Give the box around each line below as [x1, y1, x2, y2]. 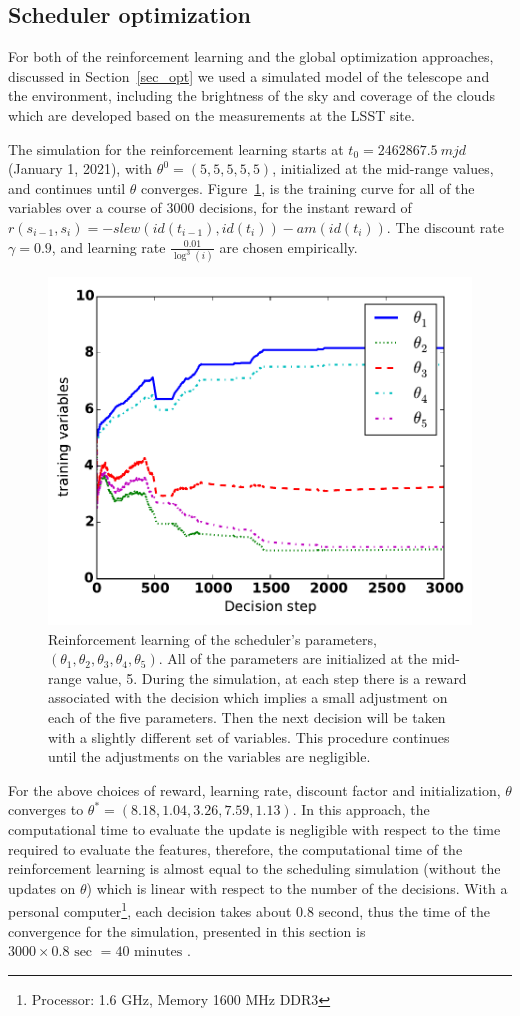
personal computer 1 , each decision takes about [8, 898, 292, 921]
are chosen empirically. [219, 236, 358, 257]
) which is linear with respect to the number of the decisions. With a [86, 877, 508, 898]
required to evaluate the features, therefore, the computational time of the [8, 838, 463, 859]
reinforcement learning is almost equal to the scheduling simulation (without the [8, 858, 501, 879]
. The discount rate [386, 216, 505, 237]
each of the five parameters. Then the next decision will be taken [48, 707, 446, 727]
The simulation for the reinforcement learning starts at [8, 138, 344, 159]
